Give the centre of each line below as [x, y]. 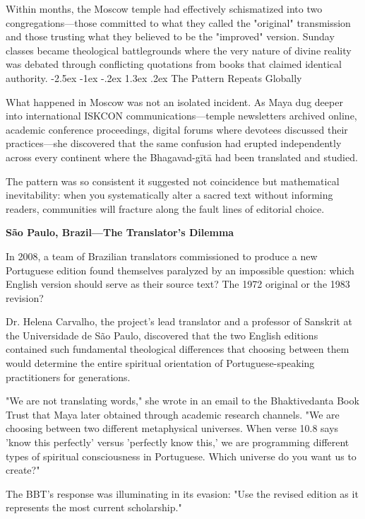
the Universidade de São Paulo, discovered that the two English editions [162, 335]
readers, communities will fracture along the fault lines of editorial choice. [165, 208]
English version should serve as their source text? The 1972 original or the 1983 [178, 284]
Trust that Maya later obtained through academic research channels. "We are [173, 414]
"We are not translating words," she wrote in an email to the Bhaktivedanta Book [182, 401]
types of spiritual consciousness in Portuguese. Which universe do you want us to [181, 456]
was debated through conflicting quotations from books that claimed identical [174, 64]
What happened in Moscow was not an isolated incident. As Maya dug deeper [174, 101]
